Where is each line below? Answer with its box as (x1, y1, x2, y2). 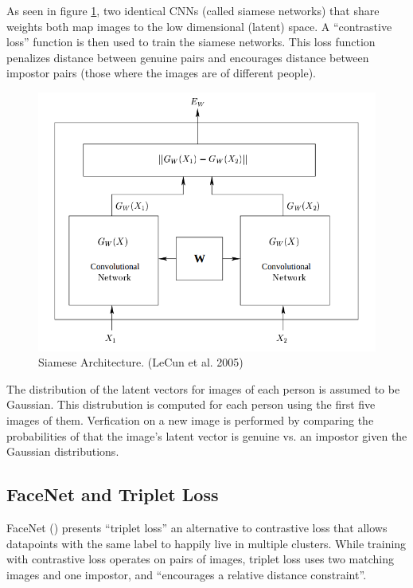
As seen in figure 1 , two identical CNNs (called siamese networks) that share (6, 2, 380, 18)
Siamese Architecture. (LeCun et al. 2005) (38, 354, 244, 370)
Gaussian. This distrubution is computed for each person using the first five (6, 396, 376, 413)
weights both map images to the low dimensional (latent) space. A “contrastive (6, 18, 392, 34)
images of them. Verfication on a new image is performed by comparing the (6, 411, 374, 428)
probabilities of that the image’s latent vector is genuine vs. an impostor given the (6, 427, 407, 444)
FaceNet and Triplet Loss (6, 482, 219, 507)
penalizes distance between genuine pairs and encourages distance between (6, 49, 369, 65)
